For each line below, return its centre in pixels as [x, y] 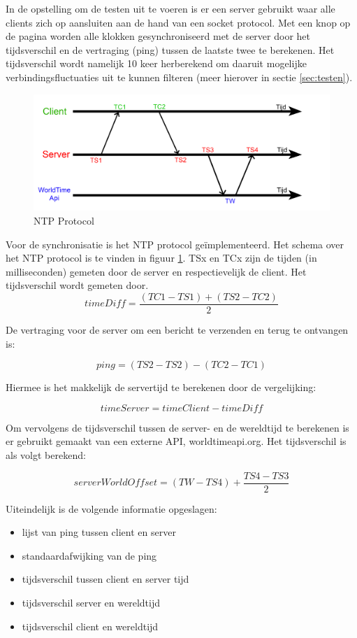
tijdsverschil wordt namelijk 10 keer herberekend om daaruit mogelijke [156, 63]
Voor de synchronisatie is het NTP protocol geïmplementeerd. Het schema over [175, 244]
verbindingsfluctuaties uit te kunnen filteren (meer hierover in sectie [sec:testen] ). [179, 77]
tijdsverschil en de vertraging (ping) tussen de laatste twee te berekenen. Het [170, 49]
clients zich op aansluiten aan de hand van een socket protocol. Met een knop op [178, 22]
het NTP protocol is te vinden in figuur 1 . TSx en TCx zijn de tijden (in [161, 258]
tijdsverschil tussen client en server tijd [105, 579]
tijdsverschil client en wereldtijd [90, 626]
